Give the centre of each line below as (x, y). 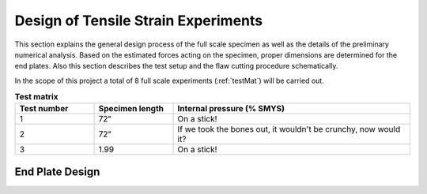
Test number (44, 109)
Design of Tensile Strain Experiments (139, 21)
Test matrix (36, 97)
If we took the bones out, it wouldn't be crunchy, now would (289, 129)
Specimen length (131, 109)
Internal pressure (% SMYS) (231, 109)
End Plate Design (57, 172)
